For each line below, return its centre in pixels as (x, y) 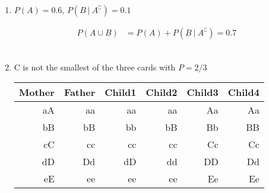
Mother (37, 92)
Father (80, 92)
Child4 (243, 92)
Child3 (202, 92)
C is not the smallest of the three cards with (95, 67)
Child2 (162, 92)
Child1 (121, 92)
